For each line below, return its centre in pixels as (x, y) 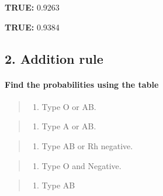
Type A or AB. (69, 126)
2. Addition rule (54, 58)
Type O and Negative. (81, 165)
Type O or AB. (69, 106)
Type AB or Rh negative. (87, 145)
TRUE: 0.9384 (32, 27)
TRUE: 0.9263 (32, 7)
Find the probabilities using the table (82, 84)
